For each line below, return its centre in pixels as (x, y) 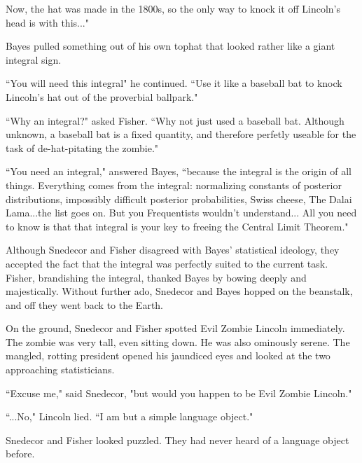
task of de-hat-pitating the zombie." (82, 147)
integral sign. (34, 59)
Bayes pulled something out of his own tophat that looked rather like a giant (170, 46)
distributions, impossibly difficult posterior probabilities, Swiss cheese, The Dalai (179, 199)
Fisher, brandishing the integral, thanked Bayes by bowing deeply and (156, 277)
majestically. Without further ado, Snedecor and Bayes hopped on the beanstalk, (179, 291)
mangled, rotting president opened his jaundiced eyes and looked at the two (168, 355)
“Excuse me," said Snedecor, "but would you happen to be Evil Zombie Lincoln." (179, 393)
